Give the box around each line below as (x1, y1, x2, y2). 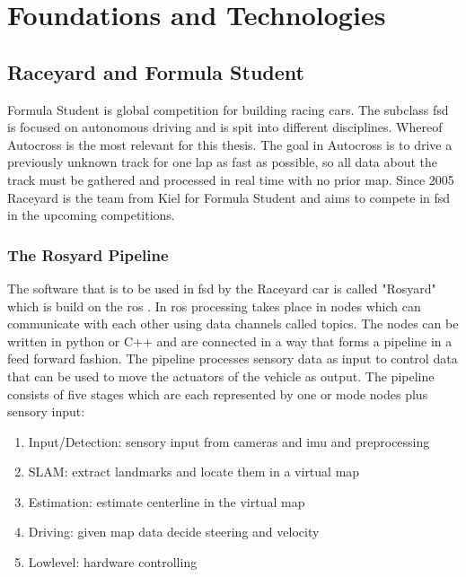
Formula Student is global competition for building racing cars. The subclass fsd (7, 100, 449, 118)
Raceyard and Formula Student (7, 57, 304, 85)
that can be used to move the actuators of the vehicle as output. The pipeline (7, 366, 435, 385)
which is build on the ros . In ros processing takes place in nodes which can (7, 296, 421, 315)
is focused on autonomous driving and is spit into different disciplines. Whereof (7, 118, 443, 136)
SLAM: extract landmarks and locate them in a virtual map (28, 462, 360, 481)
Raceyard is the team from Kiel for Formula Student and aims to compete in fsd (7, 188, 451, 206)
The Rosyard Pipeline (7, 243, 169, 266)
